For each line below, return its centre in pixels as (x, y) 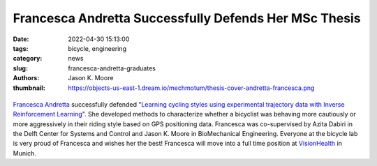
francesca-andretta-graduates (112, 68)
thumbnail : (29, 88)
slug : (20, 68)
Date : (21, 39)
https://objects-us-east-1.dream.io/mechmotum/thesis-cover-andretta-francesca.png (191, 88)
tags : (21, 48)
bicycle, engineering (97, 48)
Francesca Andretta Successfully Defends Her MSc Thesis (187, 18)
